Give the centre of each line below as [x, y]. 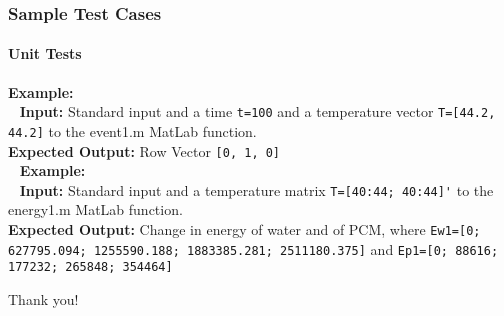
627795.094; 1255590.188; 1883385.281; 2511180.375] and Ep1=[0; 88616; [253, 248]
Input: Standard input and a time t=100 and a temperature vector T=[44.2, [257, 111]
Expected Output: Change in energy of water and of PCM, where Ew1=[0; [244, 229]
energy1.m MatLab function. [95, 209]
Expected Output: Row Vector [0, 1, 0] [144, 150]
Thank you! [43, 299]
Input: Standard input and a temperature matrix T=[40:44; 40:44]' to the [256, 189]
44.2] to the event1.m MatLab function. [132, 130]
